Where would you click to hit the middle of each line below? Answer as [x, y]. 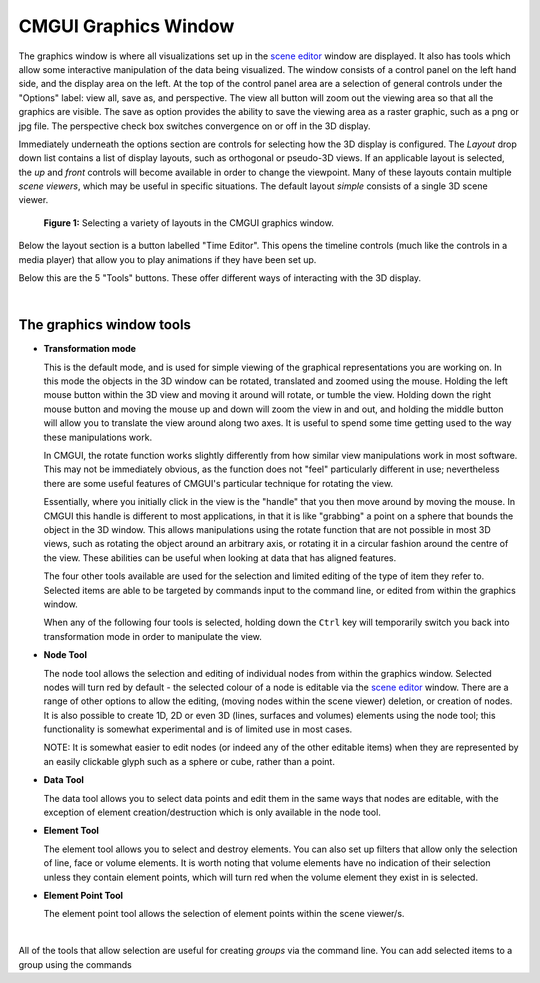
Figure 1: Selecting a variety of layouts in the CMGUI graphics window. [188, 222]
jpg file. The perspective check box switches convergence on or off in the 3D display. [194, 126]
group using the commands [75, 964]
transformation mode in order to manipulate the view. [152, 636]
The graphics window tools [105, 325]
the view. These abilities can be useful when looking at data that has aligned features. [220, 557]
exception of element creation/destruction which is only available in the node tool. [212, 812]
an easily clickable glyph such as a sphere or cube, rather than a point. [189, 761]
